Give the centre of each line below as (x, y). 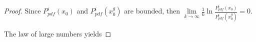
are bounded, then (152, 11)
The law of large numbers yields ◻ (58, 33)
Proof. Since (22, 11)
